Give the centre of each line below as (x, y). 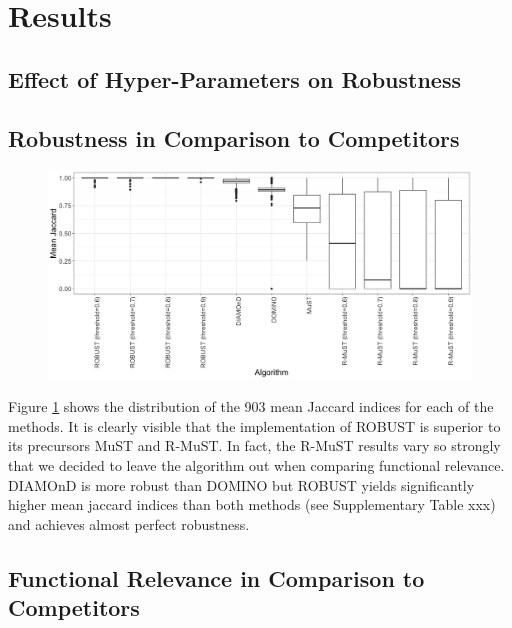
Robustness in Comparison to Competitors (234, 137)
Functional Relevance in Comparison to (216, 577)
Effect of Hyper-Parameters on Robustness (234, 78)
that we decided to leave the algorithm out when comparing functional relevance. (256, 465)
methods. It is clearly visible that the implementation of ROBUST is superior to (254, 425)
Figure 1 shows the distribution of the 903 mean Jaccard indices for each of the (251, 406)
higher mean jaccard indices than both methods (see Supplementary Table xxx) (252, 504)
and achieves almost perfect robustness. (129, 523)
